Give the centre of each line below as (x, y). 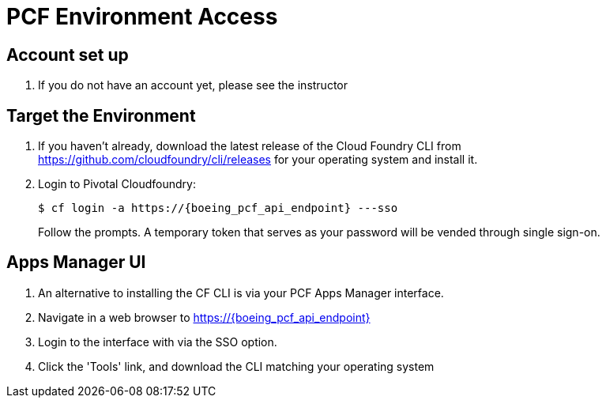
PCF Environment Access (142, 17)
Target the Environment (101, 115)
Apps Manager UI (76, 262)
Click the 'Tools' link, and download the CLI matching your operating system (236, 366)
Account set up (68, 55)
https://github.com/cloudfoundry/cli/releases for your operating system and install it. (258, 160)
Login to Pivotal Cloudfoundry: (117, 184)
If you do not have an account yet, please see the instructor (193, 85)
